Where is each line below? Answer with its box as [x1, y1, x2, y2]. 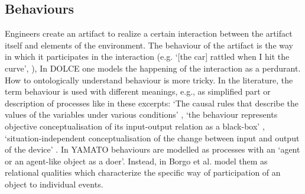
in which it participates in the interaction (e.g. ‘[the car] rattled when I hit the [5, 50, 290, 63]
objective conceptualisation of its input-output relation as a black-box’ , [5, 119, 265, 132]
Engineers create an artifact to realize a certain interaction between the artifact [5, 27, 293, 40]
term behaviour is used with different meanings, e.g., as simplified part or [5, 85, 271, 98]
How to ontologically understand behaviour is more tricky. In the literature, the [5, 73, 293, 86]
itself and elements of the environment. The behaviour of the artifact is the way [5, 38, 293, 51]
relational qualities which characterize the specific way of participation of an [5, 166, 281, 179]
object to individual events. [5, 177, 103, 190]
